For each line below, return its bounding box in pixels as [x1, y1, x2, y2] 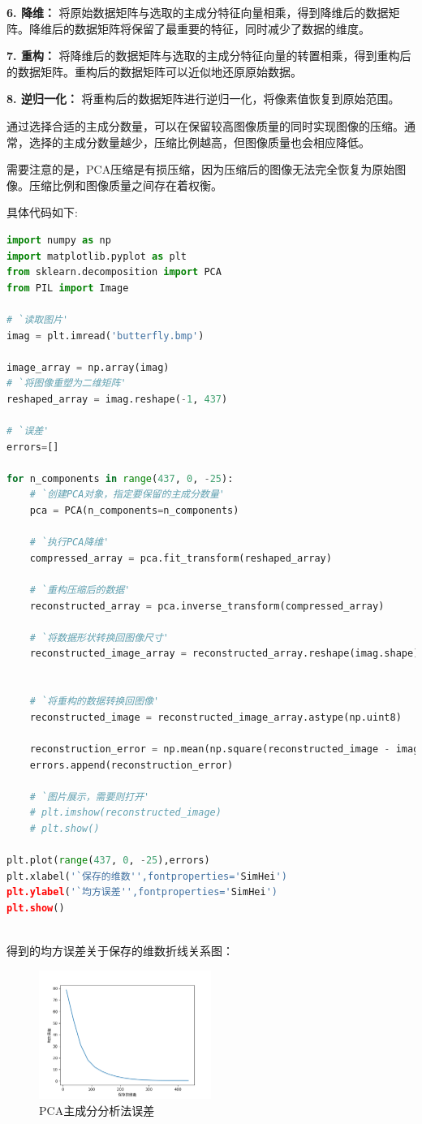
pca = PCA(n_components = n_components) [29, 505, 239, 517]
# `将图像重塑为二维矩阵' [6, 377, 127, 390]
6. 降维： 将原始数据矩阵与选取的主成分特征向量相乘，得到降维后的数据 [6, 4, 389, 20]
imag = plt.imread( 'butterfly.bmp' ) [6, 329, 205, 342]
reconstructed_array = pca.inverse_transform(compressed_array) [29, 600, 385, 612]
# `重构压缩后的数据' [29, 584, 131, 596]
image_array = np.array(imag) [6, 361, 170, 373]
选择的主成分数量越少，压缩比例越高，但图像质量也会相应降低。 [28, 133, 370, 150]
